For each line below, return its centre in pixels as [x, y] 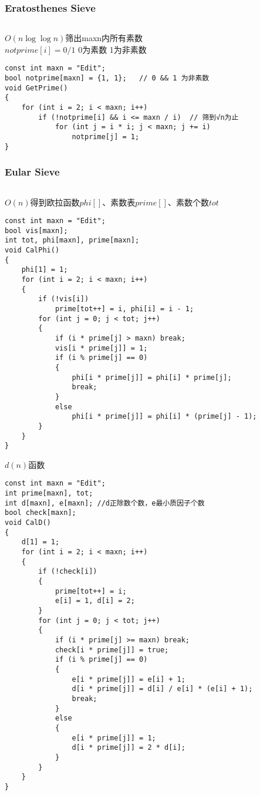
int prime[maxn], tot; [49, 493]
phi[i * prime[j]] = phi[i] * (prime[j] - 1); [164, 417]
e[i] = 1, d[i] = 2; [95, 601]
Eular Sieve [32, 172]
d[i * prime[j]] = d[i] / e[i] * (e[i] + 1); [162, 689]
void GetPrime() [36, 88]
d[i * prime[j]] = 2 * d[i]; [129, 748]
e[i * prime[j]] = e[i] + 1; [129, 679]
